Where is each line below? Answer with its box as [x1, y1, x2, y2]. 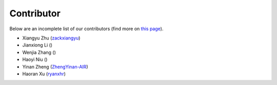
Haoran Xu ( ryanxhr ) [22, 71, 66, 77]
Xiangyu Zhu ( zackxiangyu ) [22, 35, 81, 41]
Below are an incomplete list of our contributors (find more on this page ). [9, 26, 164, 32]
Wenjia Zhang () [22, 49, 56, 55]
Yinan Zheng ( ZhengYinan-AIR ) [22, 63, 88, 70]
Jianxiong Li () [22, 42, 53, 48]
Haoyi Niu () [22, 56, 48, 62]
